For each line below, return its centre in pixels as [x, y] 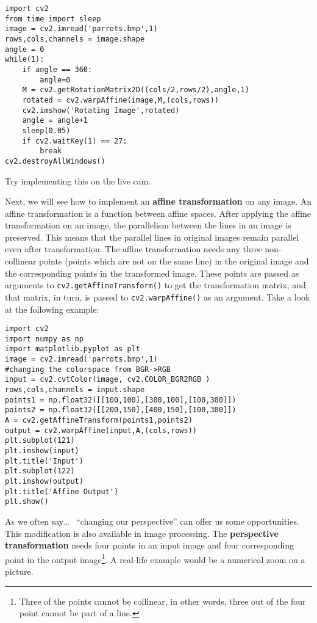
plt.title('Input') [44, 461]
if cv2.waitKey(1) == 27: [75, 141]
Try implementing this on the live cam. [78, 180]
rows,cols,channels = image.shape [75, 39]
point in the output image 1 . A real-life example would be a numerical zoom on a [155, 558]
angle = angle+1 [55, 121]
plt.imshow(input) [42, 451]
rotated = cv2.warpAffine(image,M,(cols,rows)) [120, 100]
